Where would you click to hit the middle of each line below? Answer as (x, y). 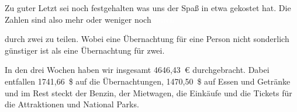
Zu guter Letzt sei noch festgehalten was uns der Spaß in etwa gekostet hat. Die (148, 8)
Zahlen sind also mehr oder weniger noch (78, 19)
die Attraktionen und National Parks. (72, 104)
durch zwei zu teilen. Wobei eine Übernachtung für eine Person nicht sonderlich (147, 39)
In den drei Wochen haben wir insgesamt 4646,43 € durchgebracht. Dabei (137, 70)
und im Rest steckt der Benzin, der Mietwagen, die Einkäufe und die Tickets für (148, 92)
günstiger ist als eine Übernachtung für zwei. (85, 50)
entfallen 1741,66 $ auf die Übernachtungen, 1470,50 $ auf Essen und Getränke (148, 81)
